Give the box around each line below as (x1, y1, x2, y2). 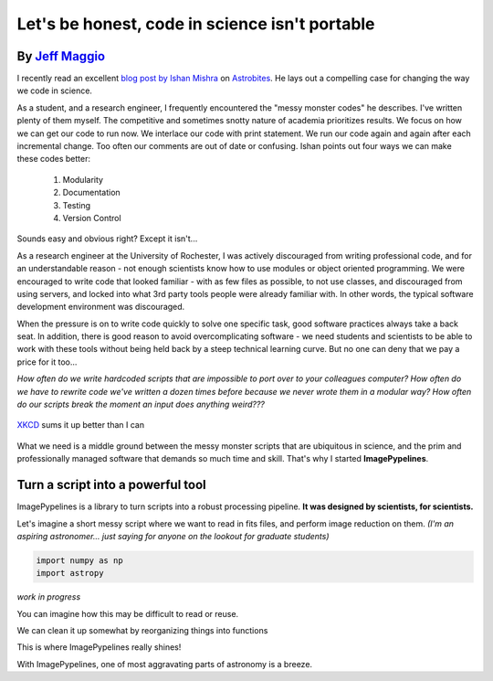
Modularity (62, 174, 104, 185)
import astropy (36, 568, 104, 579)
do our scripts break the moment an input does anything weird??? (16, 399, 265, 410)
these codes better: (16, 154, 91, 165)
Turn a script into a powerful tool (16, 477, 206, 493)
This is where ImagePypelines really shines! (16, 642, 182, 653)
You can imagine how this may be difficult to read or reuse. (16, 608, 239, 619)
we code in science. (16, 85, 93, 96)
